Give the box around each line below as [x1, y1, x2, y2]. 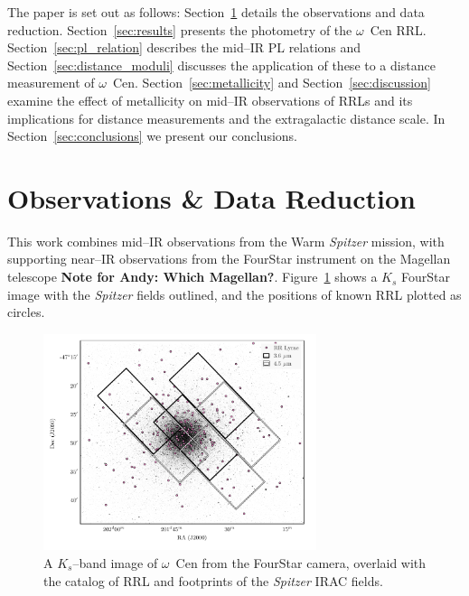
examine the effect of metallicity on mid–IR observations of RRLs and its [7, 90, 413, 109]
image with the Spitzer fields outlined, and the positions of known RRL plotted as [7, 284, 462, 303]
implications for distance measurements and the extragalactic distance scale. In [7, 108, 446, 127]
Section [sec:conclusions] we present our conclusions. [7, 126, 297, 145]
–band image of [72, 553, 158, 572]
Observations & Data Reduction [7, 179, 417, 216]
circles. [7, 303, 45, 321]
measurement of [7, 73, 95, 92]
